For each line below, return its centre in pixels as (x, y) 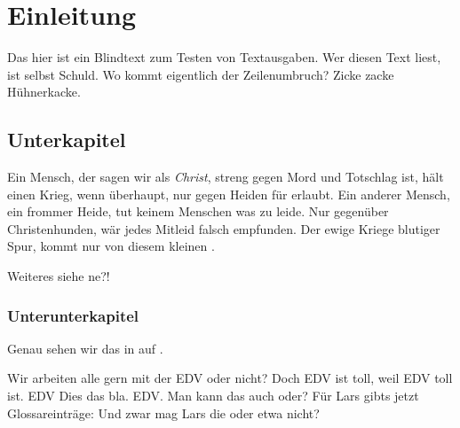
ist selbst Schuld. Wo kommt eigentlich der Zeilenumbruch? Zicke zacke (201, 74)
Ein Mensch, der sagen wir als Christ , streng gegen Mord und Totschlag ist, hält (226, 177)
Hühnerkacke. (44, 92)
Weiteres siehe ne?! (59, 276)
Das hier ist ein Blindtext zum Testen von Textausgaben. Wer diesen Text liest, (224, 57)
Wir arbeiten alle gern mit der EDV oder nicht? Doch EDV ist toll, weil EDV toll (230, 378)
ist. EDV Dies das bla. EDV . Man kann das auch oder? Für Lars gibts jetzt (213, 396)
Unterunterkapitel (73, 315)
